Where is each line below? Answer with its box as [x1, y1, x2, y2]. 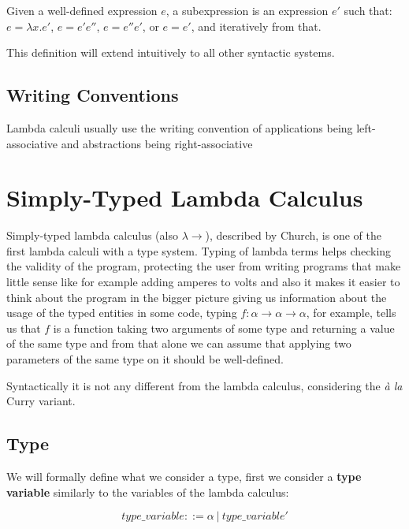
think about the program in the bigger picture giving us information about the [6, 289, 387, 305]
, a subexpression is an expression [165, 2, 329, 18]
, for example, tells [306, 304, 396, 321]
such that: [344, 2, 392, 18]
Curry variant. [6, 393, 76, 409]
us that [6, 319, 41, 336]
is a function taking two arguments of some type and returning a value [53, 319, 395, 336]
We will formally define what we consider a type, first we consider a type [6, 468, 362, 485]
